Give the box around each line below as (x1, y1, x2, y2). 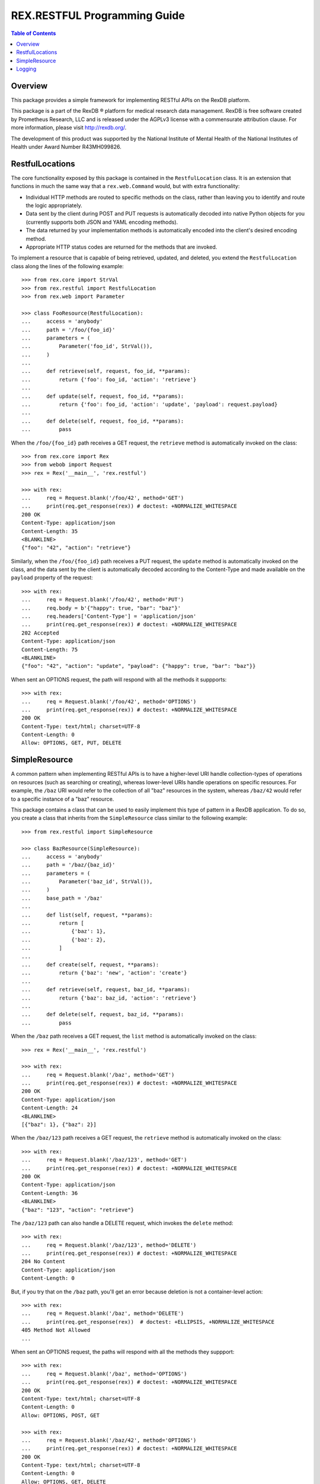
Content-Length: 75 (21, 646, 78, 653)
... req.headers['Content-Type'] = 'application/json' (21, 613, 197, 620)
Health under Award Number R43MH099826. (11, 143, 121, 150)
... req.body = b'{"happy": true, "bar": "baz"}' (21, 604, 181, 611)
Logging (16, 65, 37, 72)
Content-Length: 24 (21, 1105, 78, 1111)
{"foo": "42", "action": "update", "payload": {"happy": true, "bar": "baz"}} (21, 662, 256, 670)
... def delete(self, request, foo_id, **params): (21, 417, 184, 424)
